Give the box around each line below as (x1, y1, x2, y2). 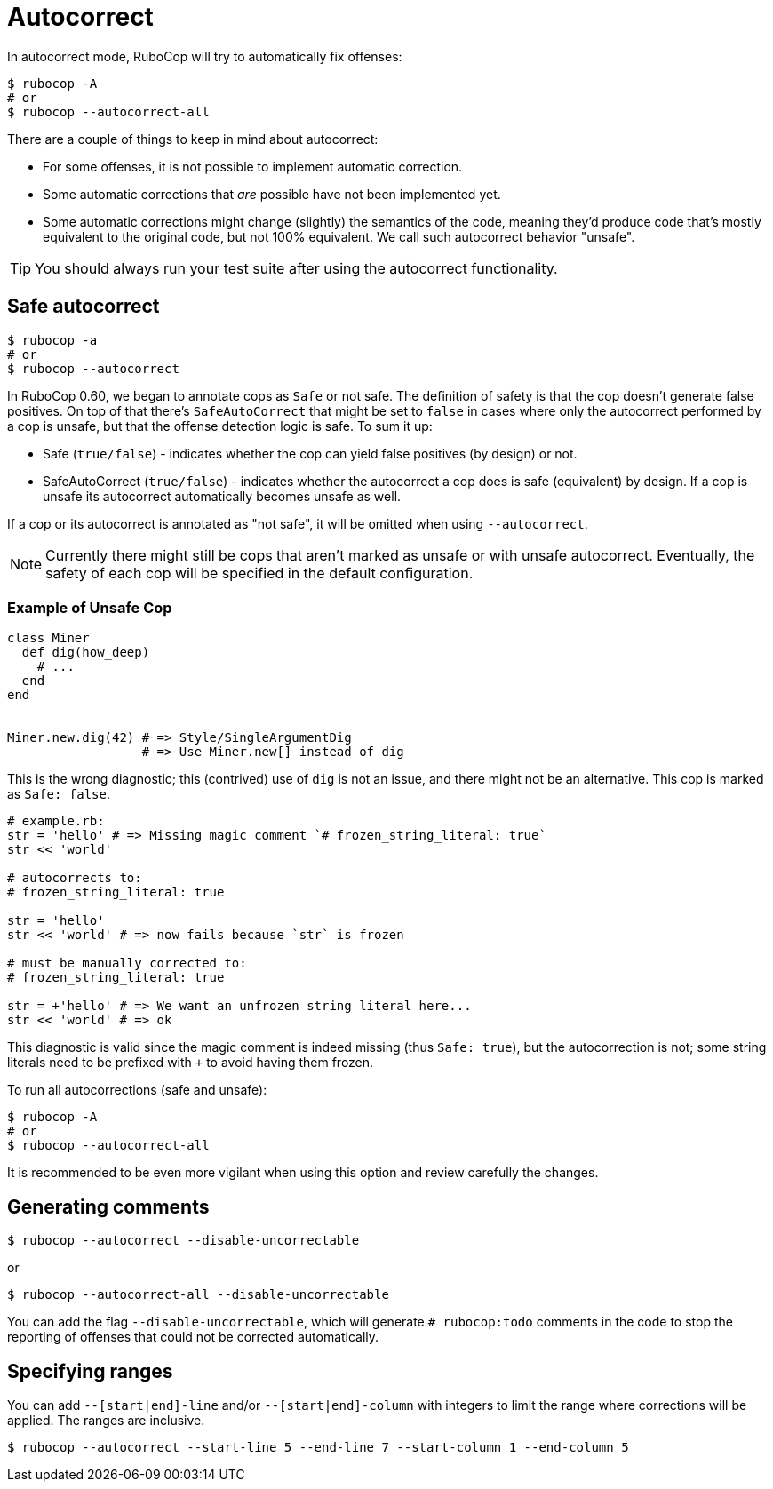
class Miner (7, 631, 90, 646)
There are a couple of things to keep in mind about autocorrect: (7, 131, 379, 147)
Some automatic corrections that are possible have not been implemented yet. (43, 186, 501, 202)
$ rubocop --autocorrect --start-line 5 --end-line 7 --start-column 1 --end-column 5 (7, 1440, 629, 1455)
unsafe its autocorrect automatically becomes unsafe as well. (43, 488, 402, 504)
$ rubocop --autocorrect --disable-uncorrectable (7, 1233, 360, 1248)
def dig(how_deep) (21, 645, 150, 660)
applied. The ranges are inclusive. (7, 1413, 205, 1429)
